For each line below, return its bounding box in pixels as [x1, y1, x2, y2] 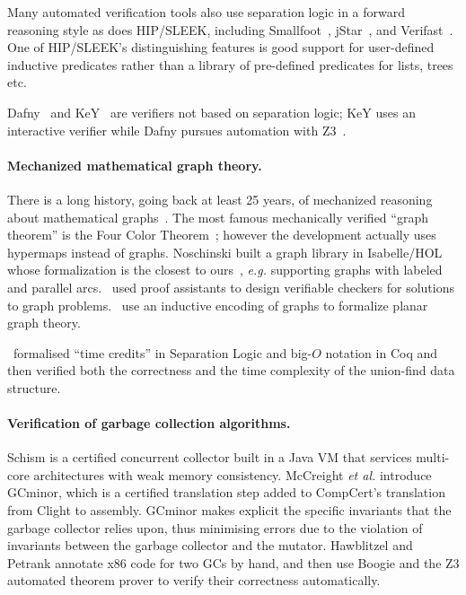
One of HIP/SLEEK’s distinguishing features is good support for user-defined [7, 38, 435, 57]
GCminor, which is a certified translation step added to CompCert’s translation [7, 483, 445, 502]
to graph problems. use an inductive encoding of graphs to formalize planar [7, 295, 428, 314]
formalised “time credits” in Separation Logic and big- [13, 343, 312, 362]
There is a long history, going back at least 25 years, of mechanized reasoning [7, 189, 433, 208]
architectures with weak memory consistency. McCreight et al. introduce [33, 465, 432, 484]
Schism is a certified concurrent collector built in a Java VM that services [7, 448, 412, 467]
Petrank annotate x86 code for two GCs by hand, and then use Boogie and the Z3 [7, 553, 460, 572]
